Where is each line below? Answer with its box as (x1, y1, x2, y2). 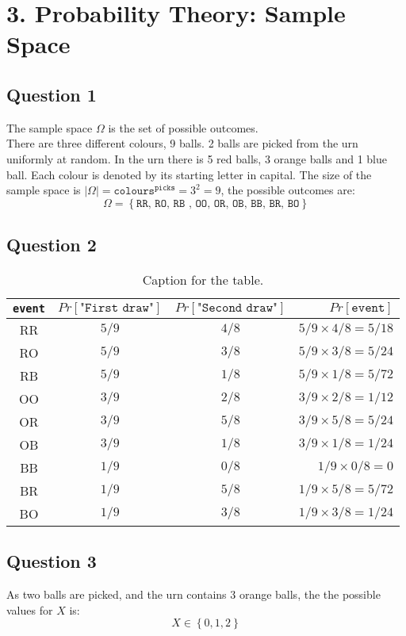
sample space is (6, 182, 81, 198)
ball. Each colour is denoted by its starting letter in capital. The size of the (6, 166, 372, 182)
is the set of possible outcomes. (108, 119, 259, 136)
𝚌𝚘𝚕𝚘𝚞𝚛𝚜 (113, 186, 155, 197)
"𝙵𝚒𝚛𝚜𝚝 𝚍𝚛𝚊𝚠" (80, 301, 154, 314)
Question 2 (6, 232, 97, 257)
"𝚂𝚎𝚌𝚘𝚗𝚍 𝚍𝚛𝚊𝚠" (197, 301, 278, 314)
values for (6, 601, 53, 618)
